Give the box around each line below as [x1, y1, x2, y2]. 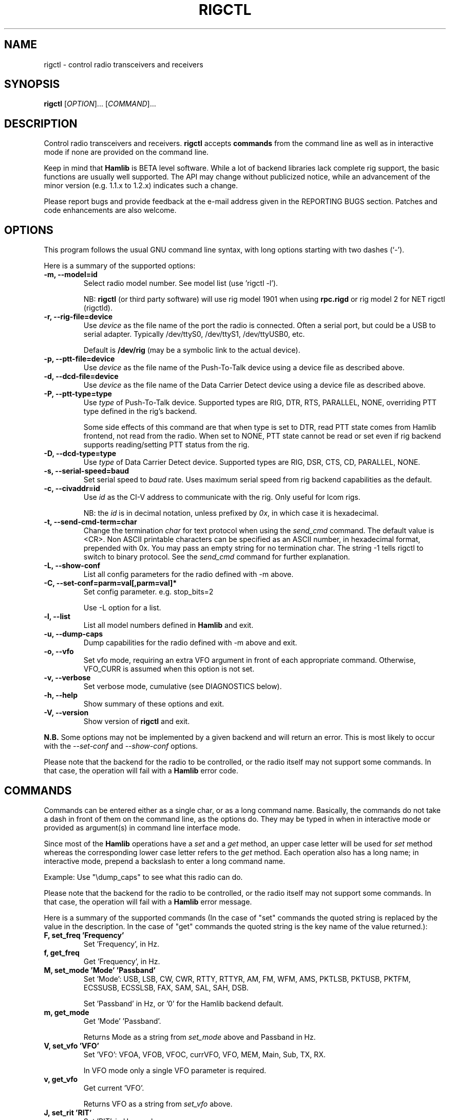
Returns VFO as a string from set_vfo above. [83, 1099, 233, 1108]
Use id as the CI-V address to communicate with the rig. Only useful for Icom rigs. [83, 493, 361, 502]
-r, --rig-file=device [44, 312, 113, 321]
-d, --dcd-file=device [44, 372, 119, 381]
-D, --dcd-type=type [44, 449, 117, 458]
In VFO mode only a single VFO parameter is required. [83, 1065, 266, 1075]
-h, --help [44, 691, 78, 700]
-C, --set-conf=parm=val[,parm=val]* [44, 579, 177, 588]
